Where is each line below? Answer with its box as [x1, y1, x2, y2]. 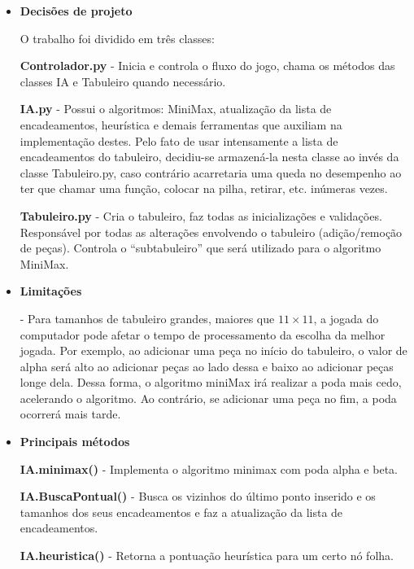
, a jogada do [313, 309, 379, 326]
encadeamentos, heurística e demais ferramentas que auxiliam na [20, 116, 342, 133]
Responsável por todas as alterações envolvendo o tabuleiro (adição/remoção [20, 223, 403, 240]
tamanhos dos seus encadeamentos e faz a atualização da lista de [20, 503, 343, 520]
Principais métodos [20, 433, 130, 450]
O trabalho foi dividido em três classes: [20, 29, 215, 46]
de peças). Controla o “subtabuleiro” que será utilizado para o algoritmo [20, 239, 381, 256]
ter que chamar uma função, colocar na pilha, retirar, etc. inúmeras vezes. [20, 180, 388, 197]
